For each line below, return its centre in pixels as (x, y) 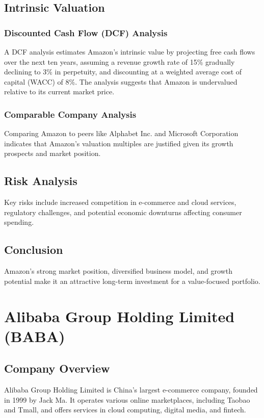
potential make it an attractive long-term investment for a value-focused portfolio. (132, 281)
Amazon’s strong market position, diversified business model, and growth (118, 271)
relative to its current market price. (59, 92)
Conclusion (34, 250)
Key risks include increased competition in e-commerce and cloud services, (120, 202)
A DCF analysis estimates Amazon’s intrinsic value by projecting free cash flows (130, 51)
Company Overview (57, 368)
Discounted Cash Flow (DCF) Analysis (86, 32)
